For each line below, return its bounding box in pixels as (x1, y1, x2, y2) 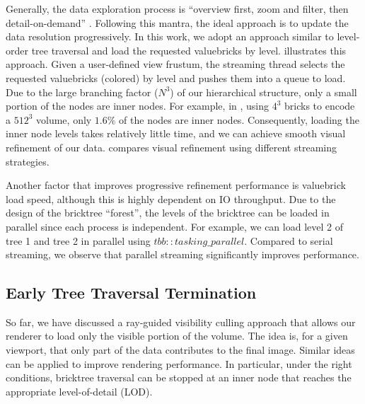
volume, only (36, 112, 92, 127)
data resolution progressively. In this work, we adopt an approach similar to (6, 29, 334, 44)
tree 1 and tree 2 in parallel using (6, 233, 151, 248)
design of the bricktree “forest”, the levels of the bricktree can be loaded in (6, 205, 330, 220)
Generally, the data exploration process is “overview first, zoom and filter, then (6, 1, 349, 16)
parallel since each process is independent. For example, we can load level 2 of (6, 219, 343, 233)
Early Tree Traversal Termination (6, 282, 257, 304)
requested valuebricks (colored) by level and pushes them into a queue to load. (6, 70, 346, 85)
